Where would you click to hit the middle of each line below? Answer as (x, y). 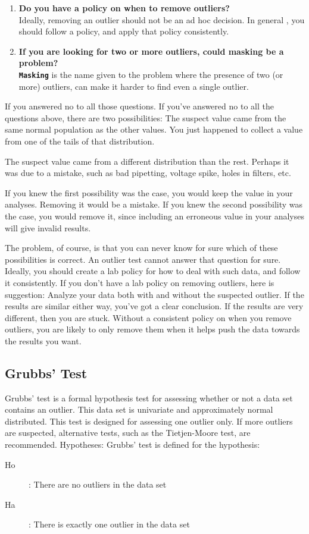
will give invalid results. (48, 227)
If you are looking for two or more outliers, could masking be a (151, 51)
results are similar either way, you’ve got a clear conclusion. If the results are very (154, 306)
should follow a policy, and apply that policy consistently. (124, 31)
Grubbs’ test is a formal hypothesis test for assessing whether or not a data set (149, 398)
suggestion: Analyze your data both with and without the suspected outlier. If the (154, 294)
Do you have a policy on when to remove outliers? (124, 8)
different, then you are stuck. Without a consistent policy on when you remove (148, 317)
